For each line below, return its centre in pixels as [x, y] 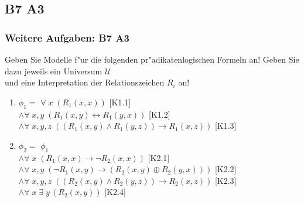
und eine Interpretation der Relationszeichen [85, 82]
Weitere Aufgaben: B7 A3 [67, 37]
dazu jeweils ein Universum [54, 71]
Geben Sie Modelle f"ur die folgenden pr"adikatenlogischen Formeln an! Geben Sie [152, 59]
